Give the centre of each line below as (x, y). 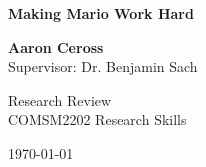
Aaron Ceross (56, 46)
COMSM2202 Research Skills (97, 119)
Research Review (60, 99)
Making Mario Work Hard (101, 13)
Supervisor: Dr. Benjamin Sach (103, 66)
